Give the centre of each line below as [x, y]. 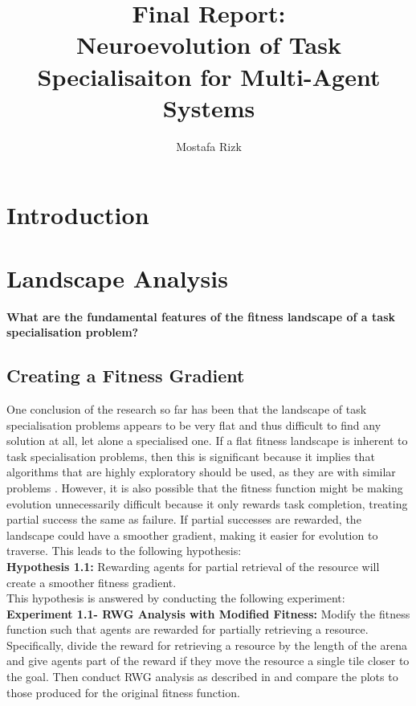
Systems [209, 107]
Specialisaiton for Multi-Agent [209, 76]
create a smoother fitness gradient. [92, 582]
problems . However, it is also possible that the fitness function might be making [205, 487]
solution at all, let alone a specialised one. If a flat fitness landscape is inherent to [207, 441]
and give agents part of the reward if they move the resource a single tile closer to [208, 661]
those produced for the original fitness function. [123, 692]
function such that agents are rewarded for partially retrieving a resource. [188, 629]
